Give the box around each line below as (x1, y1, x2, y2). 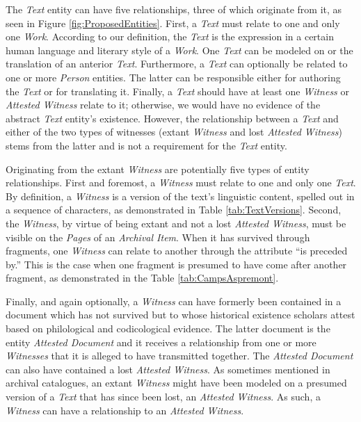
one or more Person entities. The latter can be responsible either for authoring (6, 70, 341, 84)
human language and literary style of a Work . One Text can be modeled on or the (6, 42, 353, 57)
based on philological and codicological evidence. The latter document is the (6, 321, 330, 336)
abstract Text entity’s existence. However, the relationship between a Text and (6, 111, 339, 125)
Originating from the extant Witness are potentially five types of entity (6, 161, 310, 176)
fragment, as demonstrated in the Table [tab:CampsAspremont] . (6, 270, 279, 285)
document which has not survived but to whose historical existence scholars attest (6, 307, 355, 322)
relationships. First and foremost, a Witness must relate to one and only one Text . (6, 175, 356, 190)
